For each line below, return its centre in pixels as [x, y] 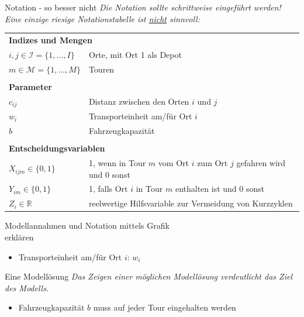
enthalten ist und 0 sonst [220, 189]
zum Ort [213, 163]
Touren [101, 69]
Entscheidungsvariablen [57, 148]
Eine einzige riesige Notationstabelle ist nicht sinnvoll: [102, 18]
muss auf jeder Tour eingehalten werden [165, 307]
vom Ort [173, 163]
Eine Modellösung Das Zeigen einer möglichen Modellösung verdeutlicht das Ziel [148, 276]
